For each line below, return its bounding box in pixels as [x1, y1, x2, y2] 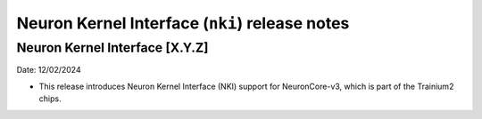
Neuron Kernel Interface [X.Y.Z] [16, 40, 209, 56]
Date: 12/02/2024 [16, 65, 81, 75]
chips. [38, 93, 62, 104]
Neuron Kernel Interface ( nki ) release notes [16, 13, 350, 33]
